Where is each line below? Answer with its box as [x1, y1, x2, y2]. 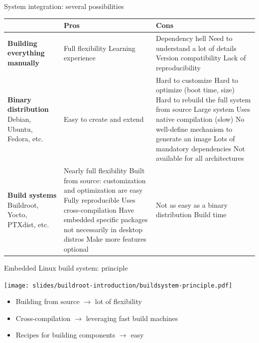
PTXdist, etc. [7, 219, 49, 229]
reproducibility [156, 62, 201, 72]
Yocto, [7, 209, 27, 220]
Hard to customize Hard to [156, 74, 239, 85]
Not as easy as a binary [156, 199, 228, 210]
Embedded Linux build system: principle [4, 263, 128, 273]
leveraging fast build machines [86, 313, 178, 323]
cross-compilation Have [63, 204, 134, 215]
